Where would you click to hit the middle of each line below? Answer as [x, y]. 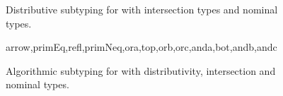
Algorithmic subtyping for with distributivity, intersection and [141, 70]
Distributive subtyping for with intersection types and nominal [142, 9]
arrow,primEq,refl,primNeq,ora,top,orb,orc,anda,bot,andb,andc [141, 47]
